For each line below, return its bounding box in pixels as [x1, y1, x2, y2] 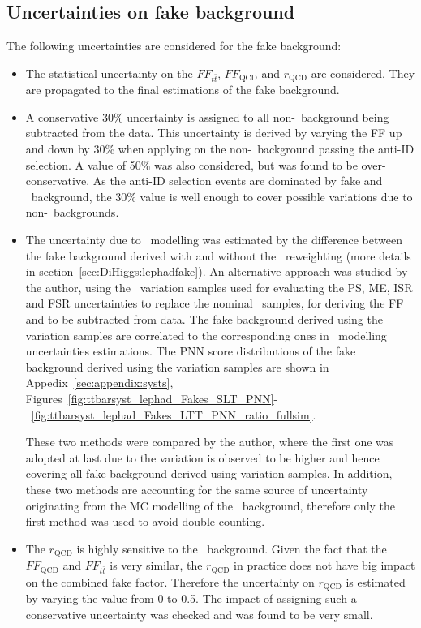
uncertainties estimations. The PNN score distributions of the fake [25, 342, 356, 359]
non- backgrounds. [25, 204, 119, 221]
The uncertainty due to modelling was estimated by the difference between [25, 231, 402, 247]
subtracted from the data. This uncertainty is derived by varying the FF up [25, 124, 402, 141]
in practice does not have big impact [234, 557, 415, 574]
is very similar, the [110, 557, 203, 574]
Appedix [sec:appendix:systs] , [25, 374, 174, 391]
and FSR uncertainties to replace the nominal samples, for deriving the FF [25, 295, 404, 312]
